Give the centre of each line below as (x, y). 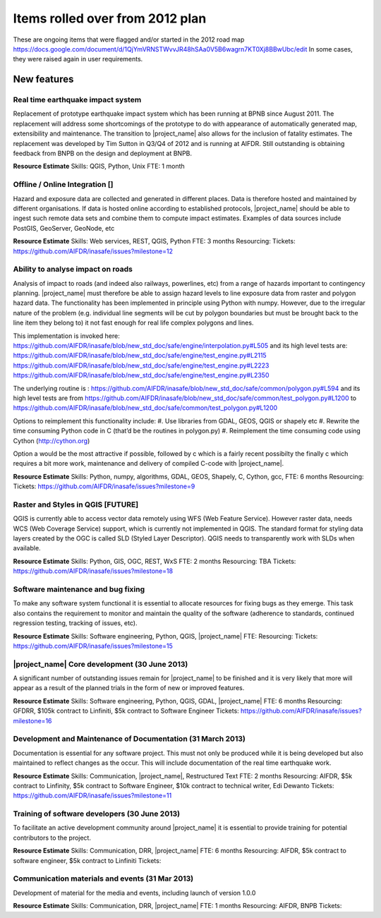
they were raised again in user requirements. (78, 59)
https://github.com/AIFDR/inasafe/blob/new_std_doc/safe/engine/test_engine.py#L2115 (140, 356)
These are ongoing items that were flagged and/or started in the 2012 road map (129, 40)
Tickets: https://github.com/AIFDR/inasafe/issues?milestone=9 (104, 486)
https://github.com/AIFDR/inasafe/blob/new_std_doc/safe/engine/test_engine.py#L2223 (141, 365)
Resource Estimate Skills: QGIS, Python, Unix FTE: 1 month (99, 167)
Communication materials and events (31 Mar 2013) (103, 878)
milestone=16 (32, 720)
